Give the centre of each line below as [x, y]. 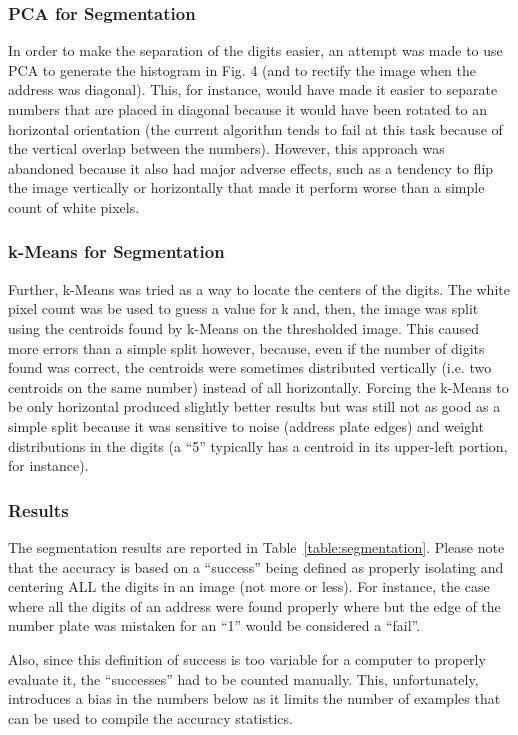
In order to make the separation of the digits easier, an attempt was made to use [255, 50]
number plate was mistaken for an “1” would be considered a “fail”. [214, 625]
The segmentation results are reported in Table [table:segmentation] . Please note [256, 546]
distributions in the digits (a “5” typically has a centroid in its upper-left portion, [258, 445]
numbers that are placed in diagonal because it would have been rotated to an [247, 109]
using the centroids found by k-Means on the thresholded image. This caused [244, 327]
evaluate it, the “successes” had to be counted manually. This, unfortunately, [243, 678]
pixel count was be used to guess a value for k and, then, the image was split [243, 308]
